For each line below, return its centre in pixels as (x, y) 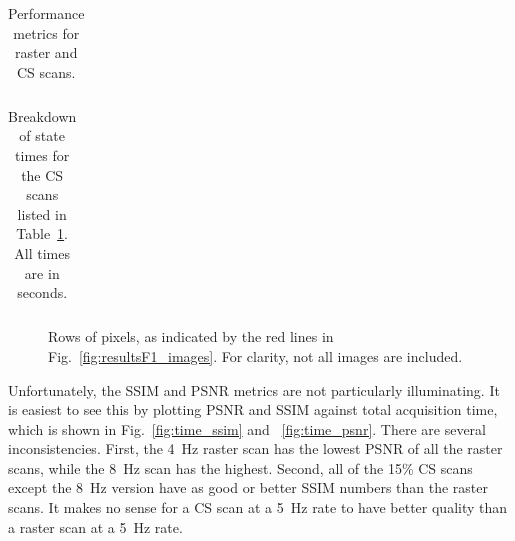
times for (42, 155)
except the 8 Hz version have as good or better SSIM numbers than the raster (248, 487)
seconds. (42, 292)
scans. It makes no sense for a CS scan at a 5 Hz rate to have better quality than (258, 507)
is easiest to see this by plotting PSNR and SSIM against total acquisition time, (253, 409)
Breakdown (42, 115)
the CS (42, 174)
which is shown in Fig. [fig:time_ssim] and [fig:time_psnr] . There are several (247, 428)
